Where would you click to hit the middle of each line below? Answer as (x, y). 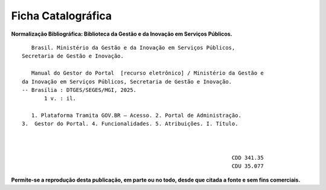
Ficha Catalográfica (62, 16)
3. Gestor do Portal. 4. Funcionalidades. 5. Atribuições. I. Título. (130, 124)
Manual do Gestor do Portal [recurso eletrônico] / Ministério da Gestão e (147, 73)
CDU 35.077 (248, 166)
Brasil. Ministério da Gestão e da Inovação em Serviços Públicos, (133, 47)
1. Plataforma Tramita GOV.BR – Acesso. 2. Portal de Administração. (136, 116)
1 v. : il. (60, 99)
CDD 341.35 (248, 158)
